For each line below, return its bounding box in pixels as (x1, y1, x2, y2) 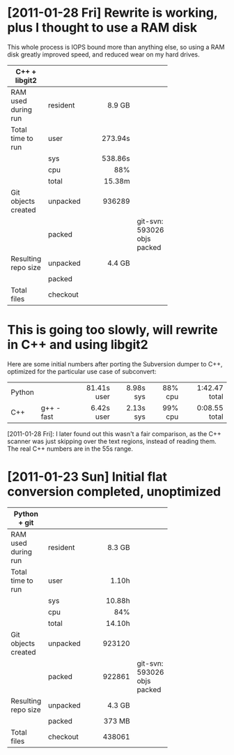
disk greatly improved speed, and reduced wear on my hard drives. (7, 50, 200, 59)
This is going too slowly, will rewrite (7, 322, 218, 338)
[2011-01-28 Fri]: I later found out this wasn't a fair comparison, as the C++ (7, 429, 221, 438)
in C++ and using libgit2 (7, 337, 148, 353)
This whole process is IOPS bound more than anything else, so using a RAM (7, 43, 225, 51)
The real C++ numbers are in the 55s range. (7, 444, 134, 453)
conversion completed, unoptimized (7, 484, 221, 500)
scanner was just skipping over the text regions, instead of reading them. (7, 437, 217, 445)
